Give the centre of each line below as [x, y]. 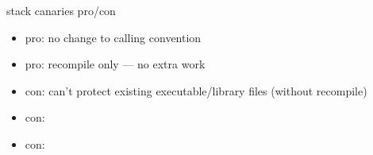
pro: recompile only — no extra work [115, 64]
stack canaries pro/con [61, 10]
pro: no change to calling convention [113, 37]
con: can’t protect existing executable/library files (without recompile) [196, 90]
